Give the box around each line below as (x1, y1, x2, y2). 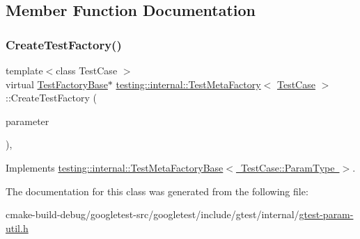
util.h (6, 220, 29, 235)
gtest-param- (299, 207, 354, 222)
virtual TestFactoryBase (6, 76, 108, 91)
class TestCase (56, 63, 118, 77)
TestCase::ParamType (240, 160, 335, 174)
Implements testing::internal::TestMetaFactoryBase (6, 160, 224, 174)
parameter (6, 113, 49, 128)
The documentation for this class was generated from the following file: (6, 183, 308, 198)
